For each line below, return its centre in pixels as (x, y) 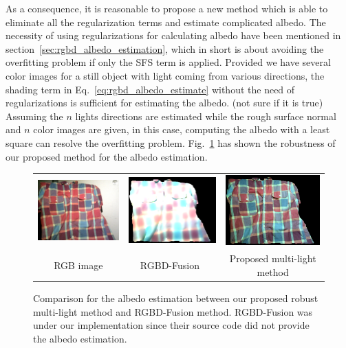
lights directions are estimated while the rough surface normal (206, 116)
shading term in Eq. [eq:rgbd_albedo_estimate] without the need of (150, 89)
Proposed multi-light (273, 258)
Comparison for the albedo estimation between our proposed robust (176, 298)
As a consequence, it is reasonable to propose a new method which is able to (167, 8)
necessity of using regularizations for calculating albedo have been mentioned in (173, 35)
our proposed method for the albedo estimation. (107, 156)
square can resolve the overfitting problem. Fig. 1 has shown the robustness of (171, 142)
